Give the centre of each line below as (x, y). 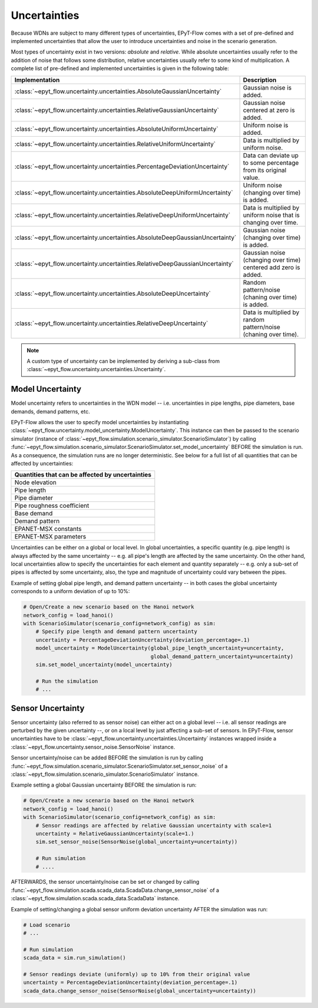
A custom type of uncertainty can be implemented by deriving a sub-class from (123, 361)
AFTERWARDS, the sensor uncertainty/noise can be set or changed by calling (105, 882)
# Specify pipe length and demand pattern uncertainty (116, 632)
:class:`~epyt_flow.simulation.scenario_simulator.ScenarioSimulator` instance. (105, 774)
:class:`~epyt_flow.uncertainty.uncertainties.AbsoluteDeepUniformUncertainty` (124, 193)
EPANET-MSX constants (48, 529)
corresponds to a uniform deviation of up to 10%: (70, 591)
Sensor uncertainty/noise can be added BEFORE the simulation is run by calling (107, 758)
